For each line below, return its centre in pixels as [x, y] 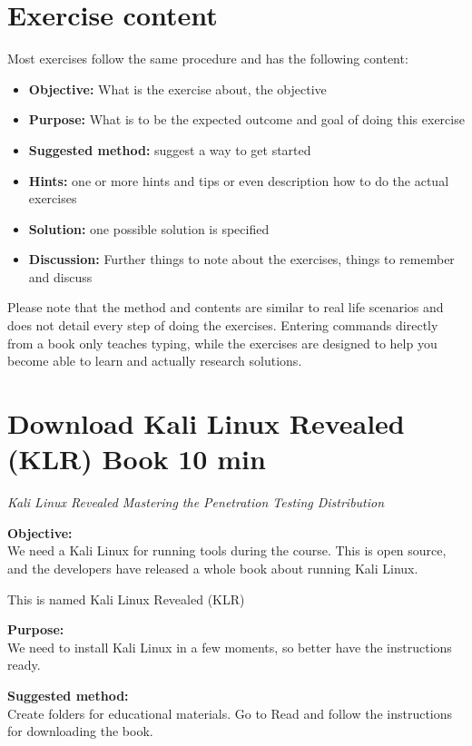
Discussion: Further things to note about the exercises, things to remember [241, 259]
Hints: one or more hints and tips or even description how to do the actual [239, 180]
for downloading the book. [80, 731]
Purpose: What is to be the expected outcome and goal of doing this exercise [246, 119]
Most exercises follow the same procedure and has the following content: [208, 59]
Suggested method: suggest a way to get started [170, 149]
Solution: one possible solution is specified [149, 228]
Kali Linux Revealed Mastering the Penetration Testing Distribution [196, 502]
